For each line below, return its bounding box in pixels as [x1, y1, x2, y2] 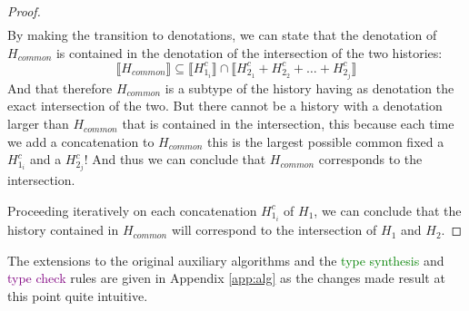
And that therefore [7, 78, 113, 97]
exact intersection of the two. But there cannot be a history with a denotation [7, 96, 443, 115]
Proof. [7, 2, 41, 20]
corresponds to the [318, 150, 423, 169]
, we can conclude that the [314, 200, 462, 219]
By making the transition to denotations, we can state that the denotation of [7, 25, 437, 44]
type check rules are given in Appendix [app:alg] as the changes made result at [7, 268, 445, 287]
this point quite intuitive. [7, 286, 148, 305]
